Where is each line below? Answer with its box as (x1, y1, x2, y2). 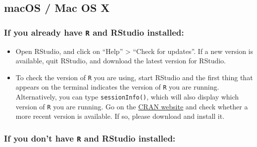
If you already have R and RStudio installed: (4, 26, 184, 38)
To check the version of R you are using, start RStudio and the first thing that (15, 72, 253, 82)
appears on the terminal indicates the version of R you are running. (15, 82, 219, 92)
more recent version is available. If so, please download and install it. (15, 111, 225, 121)
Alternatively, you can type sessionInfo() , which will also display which (15, 92, 239, 102)
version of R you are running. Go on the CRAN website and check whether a (15, 101, 248, 111)
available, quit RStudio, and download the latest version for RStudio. (15, 55, 226, 66)
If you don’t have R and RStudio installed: (4, 132, 176, 144)
